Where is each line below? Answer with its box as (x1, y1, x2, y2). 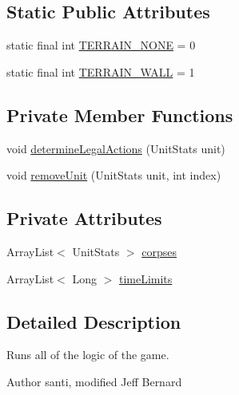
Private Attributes (6, 206, 162, 231)
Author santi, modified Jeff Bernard (6, 373, 182, 389)
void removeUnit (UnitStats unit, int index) (6, 167, 221, 184)
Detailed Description (6, 309, 181, 334)
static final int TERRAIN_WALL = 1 (6, 63, 195, 80)
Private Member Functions (6, 102, 233, 127)
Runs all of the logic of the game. (6, 346, 169, 363)
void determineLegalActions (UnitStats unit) (6, 140, 225, 156)
